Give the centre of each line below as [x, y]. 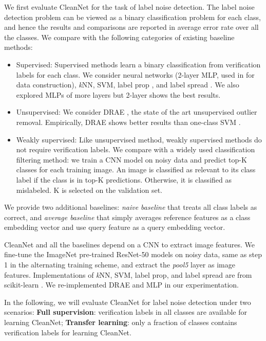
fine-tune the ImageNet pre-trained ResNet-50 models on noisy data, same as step [133, 254]
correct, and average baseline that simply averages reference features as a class [127, 217]
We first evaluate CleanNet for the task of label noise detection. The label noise [129, 7]
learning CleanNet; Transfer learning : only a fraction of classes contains [121, 322]
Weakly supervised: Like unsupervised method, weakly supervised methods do [139, 139]
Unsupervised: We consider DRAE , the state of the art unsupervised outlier [137, 112]
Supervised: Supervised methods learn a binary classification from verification [138, 64]
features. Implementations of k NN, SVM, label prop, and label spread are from [128, 274]
